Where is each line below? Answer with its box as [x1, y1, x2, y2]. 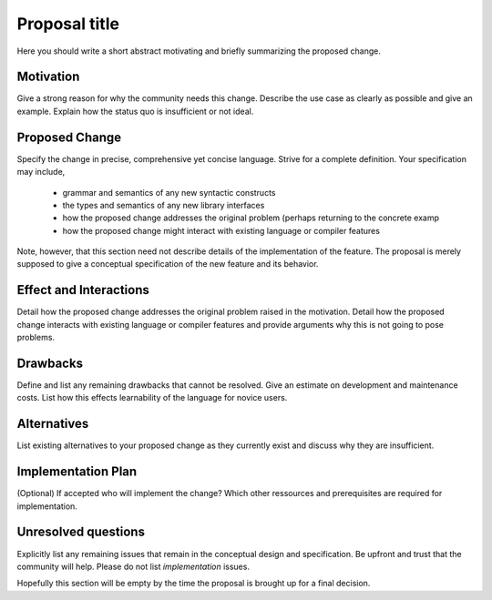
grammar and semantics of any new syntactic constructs [62, 187, 276, 198]
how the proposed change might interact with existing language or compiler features [62, 225, 380, 236]
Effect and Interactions [16, 282, 150, 298]
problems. [16, 332, 55, 343]
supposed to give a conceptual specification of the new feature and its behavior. [16, 259, 319, 269]
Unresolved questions [16, 524, 146, 540]
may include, [16, 167, 66, 178]
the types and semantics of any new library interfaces [62, 199, 265, 210]
